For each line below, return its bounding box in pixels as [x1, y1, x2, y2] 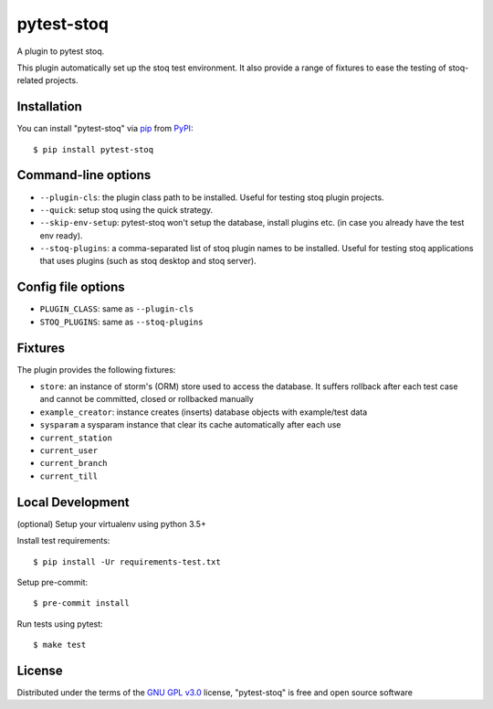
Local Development [16, 494, 130, 510]
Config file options [16, 280, 125, 295]
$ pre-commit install [33, 598, 130, 608]
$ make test [33, 640, 87, 651]
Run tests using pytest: [16, 618, 104, 630]
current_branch [39, 458, 109, 469]
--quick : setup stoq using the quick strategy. [39, 204, 214, 215]
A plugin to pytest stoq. [16, 46, 105, 57]
